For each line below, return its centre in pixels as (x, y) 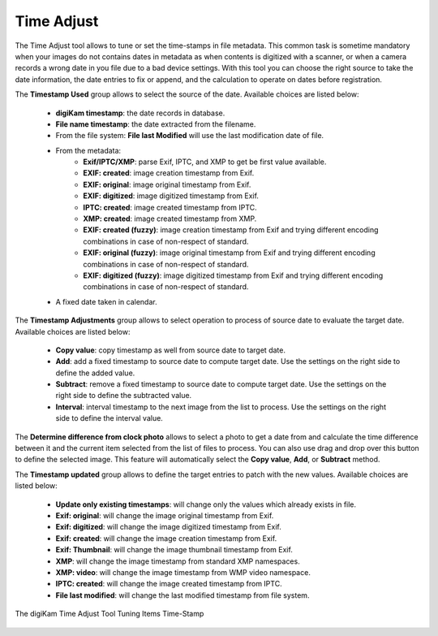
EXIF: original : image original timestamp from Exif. (167, 184)
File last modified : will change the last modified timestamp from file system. (182, 595)
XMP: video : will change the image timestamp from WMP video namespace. (183, 572)
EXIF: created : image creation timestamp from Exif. (169, 173)
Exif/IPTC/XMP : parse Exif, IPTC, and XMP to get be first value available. (205, 162)
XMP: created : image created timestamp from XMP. (170, 218)
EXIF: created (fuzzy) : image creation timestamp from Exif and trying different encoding (231, 230)
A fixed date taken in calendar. (106, 301)
